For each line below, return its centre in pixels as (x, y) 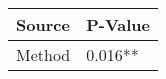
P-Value (118, 24)
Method (43, 54)
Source (43, 24)
